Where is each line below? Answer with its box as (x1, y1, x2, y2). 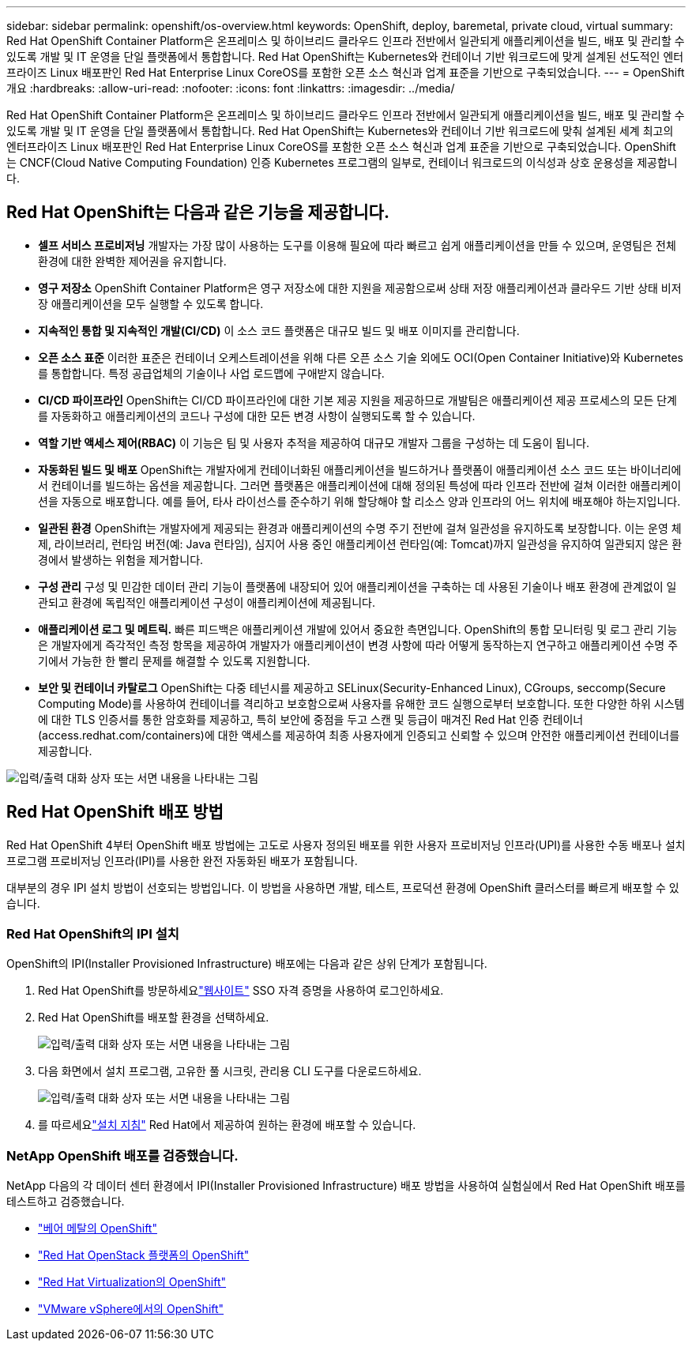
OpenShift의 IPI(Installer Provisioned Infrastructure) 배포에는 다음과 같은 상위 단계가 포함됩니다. (6, 957, 487, 971)
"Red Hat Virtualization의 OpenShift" (38, 1275, 227, 1289)
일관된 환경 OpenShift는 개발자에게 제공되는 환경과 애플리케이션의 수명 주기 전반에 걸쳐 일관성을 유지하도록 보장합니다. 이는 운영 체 (38, 521, 682, 535)
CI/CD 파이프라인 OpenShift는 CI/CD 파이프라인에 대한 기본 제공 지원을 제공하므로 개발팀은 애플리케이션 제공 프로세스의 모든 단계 (38, 393, 677, 407)
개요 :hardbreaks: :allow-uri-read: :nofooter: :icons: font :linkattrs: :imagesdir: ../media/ (6, 81, 455, 95)
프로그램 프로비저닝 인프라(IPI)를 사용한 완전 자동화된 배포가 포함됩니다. (6, 853, 358, 867)
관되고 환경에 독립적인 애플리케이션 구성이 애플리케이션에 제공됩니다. (38, 595, 375, 609)
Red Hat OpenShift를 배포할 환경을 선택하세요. (38, 1010, 269, 1025)
